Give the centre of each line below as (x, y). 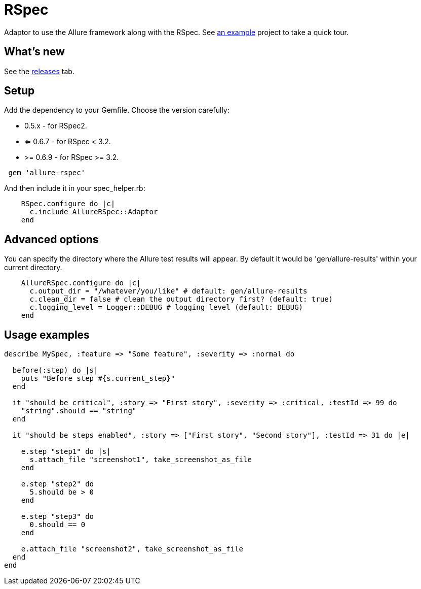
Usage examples (47, 335)
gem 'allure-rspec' (47, 173)
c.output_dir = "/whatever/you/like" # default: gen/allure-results (168, 291)
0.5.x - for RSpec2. (56, 126)
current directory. (33, 268)
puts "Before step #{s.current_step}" (98, 379)
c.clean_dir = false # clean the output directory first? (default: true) (181, 299)
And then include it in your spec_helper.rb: (75, 188)
